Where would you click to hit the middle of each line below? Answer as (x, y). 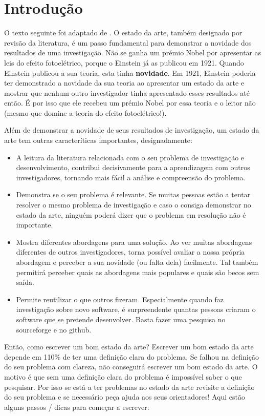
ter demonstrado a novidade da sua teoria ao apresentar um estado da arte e (124, 83)
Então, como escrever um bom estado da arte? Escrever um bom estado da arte (129, 347)
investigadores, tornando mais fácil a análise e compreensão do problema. (131, 177)
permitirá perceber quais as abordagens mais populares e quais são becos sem (138, 272)
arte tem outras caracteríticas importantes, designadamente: (98, 140)
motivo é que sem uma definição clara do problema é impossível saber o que (123, 376)
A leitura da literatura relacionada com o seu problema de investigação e (130, 157)
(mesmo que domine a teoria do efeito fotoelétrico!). (85, 112)
